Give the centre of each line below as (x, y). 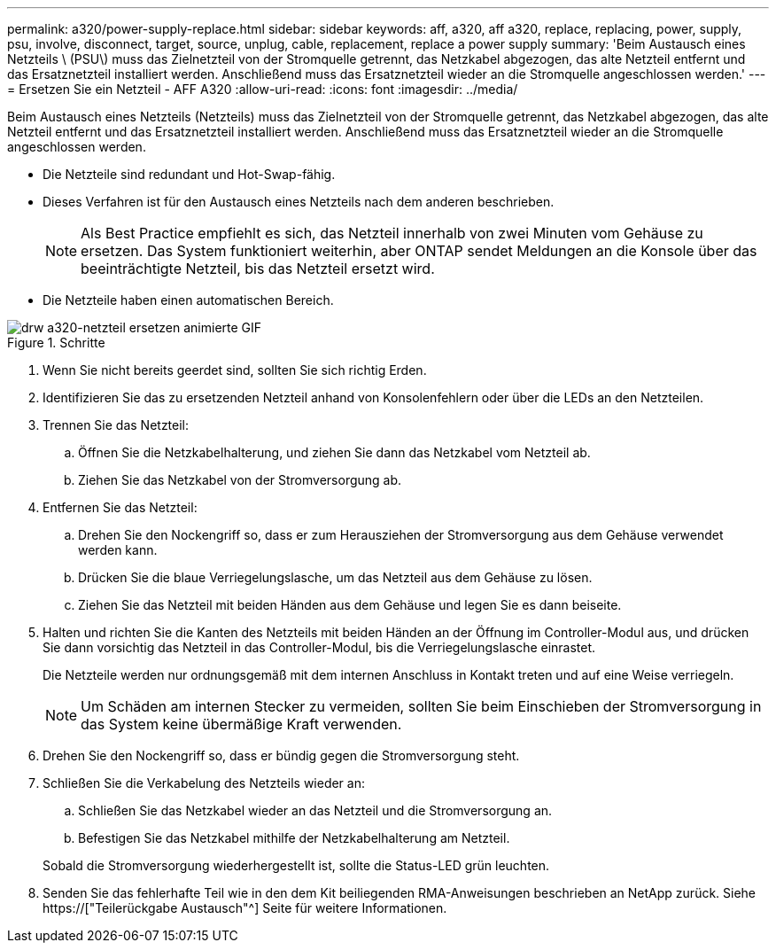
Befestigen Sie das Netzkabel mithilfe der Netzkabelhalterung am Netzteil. (294, 838)
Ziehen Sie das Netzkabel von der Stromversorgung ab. (240, 480)
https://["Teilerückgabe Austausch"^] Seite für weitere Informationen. (245, 908)
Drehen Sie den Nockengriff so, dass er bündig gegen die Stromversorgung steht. (281, 755)
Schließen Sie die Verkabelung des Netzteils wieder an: (204, 783)
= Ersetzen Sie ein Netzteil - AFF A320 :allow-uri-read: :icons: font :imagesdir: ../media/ (263, 89)
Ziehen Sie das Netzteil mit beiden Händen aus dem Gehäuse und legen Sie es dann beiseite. (350, 605)
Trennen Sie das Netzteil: (116, 425)
